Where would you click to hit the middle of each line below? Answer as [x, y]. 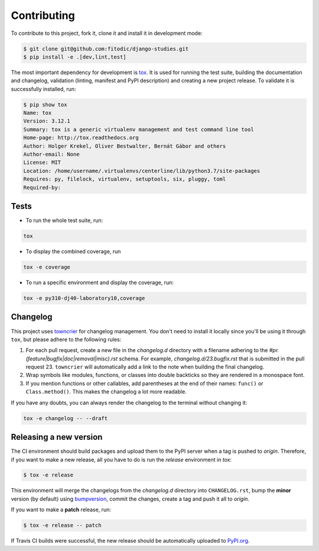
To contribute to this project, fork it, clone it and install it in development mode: [107, 33]
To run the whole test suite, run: [64, 220]
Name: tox [38, 113]
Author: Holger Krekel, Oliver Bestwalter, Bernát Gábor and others [125, 146]
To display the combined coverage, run [73, 252]
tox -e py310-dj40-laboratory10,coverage [84, 298]
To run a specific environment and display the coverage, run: [100, 283]
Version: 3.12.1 [47, 121]
